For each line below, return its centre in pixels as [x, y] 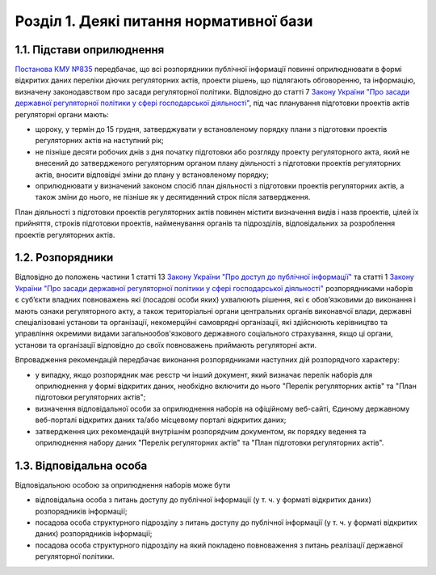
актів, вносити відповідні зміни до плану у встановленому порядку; [152, 175]
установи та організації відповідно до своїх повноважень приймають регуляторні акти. [166, 345]
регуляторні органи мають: [62, 114]
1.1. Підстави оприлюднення [90, 50]
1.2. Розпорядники [64, 258]
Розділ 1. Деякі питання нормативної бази [164, 21]
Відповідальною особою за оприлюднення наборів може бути [123, 484]
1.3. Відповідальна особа [81, 465]
